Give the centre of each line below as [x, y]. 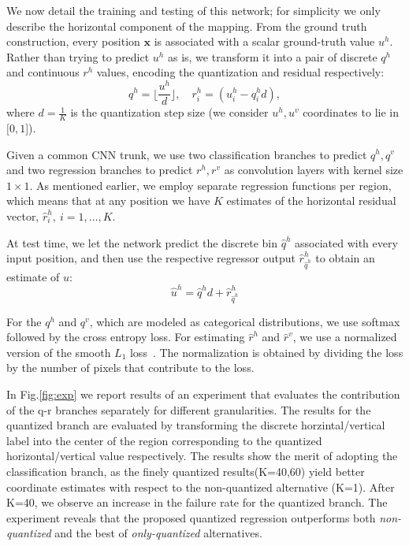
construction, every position [73, 41]
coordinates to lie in [351, 112]
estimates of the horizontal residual [311, 201]
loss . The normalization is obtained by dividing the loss [266, 352]
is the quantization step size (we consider [169, 112]
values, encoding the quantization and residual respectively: [240, 72]
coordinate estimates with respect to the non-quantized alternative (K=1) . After [201, 487]
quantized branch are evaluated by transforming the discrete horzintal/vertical [196, 425]
